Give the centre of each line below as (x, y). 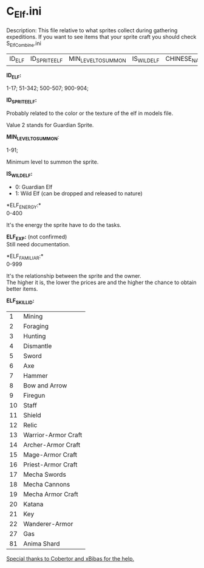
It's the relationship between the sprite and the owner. (74, 276)
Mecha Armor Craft (51, 494)
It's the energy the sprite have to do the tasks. (64, 225)
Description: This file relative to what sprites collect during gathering (92, 30)
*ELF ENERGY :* (24, 206)
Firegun (34, 395)
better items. (22, 289)
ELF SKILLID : (20, 301)
